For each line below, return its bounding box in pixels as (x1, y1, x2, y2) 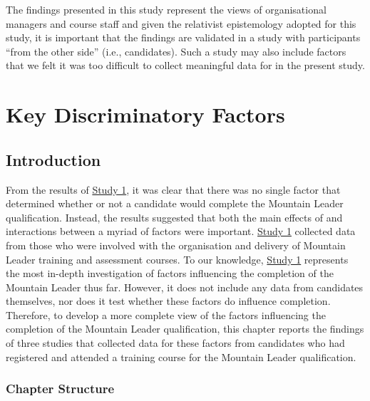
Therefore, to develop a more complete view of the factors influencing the (6, 307, 326, 322)
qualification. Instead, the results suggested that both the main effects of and (6, 209, 343, 224)
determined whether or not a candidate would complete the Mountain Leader (6, 196, 344, 211)
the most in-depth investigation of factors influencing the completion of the (6, 266, 334, 281)
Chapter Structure (6, 380, 115, 397)
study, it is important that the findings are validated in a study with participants (6, 30, 361, 45)
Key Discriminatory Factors (6, 100, 285, 129)
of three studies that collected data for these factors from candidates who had (6, 335, 345, 350)
